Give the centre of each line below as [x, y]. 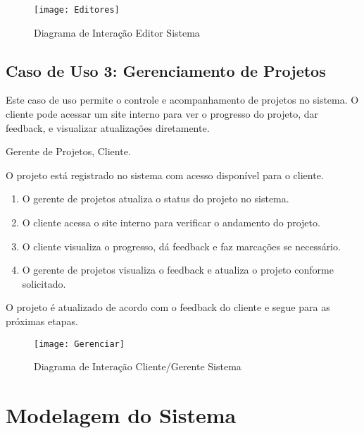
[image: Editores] [77, 10]
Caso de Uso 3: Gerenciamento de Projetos [166, 70]
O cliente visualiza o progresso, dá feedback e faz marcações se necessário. [181, 246]
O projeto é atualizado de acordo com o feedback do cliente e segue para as [168, 307]
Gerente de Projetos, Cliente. [68, 151]
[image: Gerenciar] [79, 344]
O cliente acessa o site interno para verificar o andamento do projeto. [171, 222]
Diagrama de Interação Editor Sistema [117, 32]
